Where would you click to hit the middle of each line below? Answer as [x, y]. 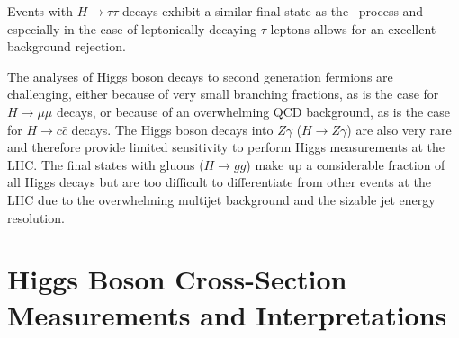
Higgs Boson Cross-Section [177, 279]
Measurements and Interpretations [227, 314]
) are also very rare [399, 129]
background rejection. [67, 46]
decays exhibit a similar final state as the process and [273, 11]
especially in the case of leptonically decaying [132, 28]
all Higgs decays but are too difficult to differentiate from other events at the [219, 182]
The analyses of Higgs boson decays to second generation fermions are [200, 76]
